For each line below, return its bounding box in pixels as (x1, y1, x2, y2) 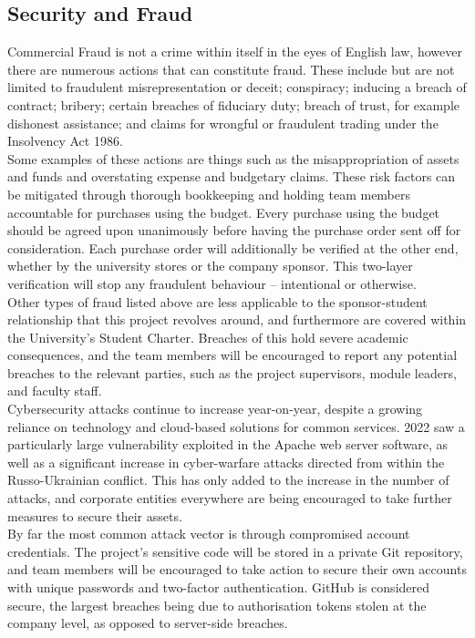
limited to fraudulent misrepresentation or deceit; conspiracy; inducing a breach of (7, 77, 467, 97)
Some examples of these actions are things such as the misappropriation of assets (7, 149, 460, 168)
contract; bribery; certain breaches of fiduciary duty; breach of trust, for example (7, 95, 460, 114)
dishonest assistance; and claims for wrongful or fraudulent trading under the (7, 113, 439, 132)
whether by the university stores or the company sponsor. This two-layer (7, 256, 413, 275)
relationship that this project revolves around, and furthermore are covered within (7, 310, 467, 329)
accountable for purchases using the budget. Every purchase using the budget (7, 202, 440, 221)
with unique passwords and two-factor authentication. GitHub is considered (7, 578, 430, 597)
